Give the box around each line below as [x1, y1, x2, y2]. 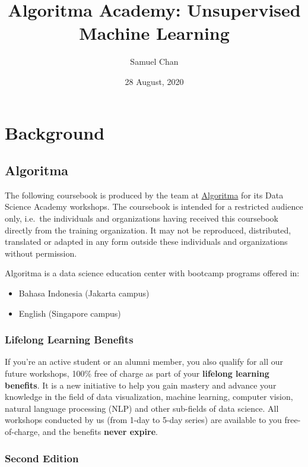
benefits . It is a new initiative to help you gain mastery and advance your [5, 378, 277, 391]
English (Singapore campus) [18, 307, 121, 319]
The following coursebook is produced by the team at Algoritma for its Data [5, 188, 284, 201]
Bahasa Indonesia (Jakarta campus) [18, 287, 150, 299]
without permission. [5, 247, 77, 259]
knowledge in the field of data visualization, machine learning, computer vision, [5, 390, 293, 403]
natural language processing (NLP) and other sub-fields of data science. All [5, 402, 279, 414]
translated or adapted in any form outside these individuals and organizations [5, 235, 288, 248]
